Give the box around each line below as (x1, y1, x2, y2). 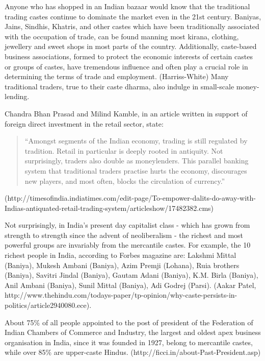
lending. (5, 91, 30, 102)
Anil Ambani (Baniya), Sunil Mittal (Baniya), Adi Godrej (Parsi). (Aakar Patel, (5, 279, 256, 290)
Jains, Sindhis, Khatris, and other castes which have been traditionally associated (5, 21, 259, 32)
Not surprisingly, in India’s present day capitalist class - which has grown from (5, 220, 250, 230)
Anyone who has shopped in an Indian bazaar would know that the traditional (5, 1, 250, 11)
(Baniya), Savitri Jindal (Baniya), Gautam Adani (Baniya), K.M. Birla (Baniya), (5, 270, 258, 280)
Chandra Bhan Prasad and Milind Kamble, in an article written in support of (5, 108, 248, 118)
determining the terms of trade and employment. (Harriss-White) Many (5, 71, 229, 82)
